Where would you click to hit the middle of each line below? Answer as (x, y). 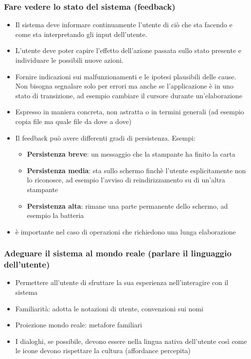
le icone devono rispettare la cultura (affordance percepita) (103, 350)
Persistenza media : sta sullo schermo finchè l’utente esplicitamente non (136, 170)
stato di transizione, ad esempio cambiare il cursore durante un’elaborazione (129, 95)
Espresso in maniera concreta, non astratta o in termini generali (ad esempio (130, 112)
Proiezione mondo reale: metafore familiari (79, 325)
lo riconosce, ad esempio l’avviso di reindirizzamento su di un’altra (126, 180)
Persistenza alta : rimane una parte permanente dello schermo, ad (127, 206)
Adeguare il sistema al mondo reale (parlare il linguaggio (118, 253)
